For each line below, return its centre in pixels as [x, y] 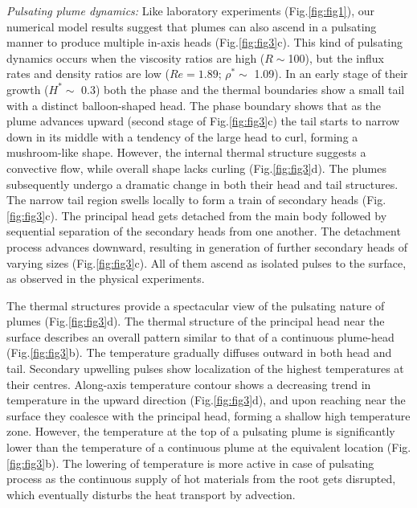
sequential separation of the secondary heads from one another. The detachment [204, 231]
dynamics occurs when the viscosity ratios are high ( [136, 57]
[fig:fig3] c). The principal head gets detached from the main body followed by [197, 215]
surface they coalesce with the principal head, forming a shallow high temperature [208, 415]
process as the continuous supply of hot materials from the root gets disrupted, [201, 479]
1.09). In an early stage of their [331, 74]
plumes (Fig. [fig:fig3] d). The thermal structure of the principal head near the [196, 321]
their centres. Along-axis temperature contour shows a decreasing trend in [189, 384]
